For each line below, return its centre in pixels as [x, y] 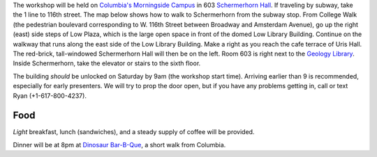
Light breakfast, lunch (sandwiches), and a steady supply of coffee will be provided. [134, 132]
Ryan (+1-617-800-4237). [50, 96]
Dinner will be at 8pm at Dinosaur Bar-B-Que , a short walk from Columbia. [119, 144]
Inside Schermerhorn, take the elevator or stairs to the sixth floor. [107, 63]
